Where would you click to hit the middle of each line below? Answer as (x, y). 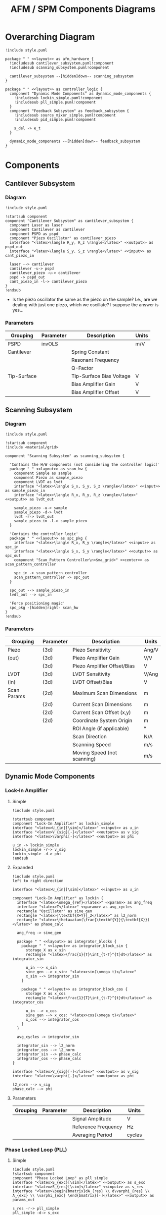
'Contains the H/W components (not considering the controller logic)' (85, 464)
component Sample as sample (43, 473)
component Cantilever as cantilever (47, 229)
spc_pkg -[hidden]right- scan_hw (44, 607)
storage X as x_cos (45, 994)
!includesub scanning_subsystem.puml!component (60, 67)
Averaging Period (92, 1135)
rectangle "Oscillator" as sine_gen (55, 911)
